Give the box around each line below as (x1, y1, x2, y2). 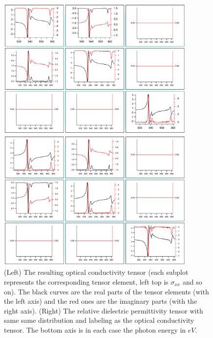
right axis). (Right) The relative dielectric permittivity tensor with (4, 305, 203, 315)
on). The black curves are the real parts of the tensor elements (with (4, 286, 209, 296)
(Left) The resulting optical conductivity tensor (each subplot (4, 267, 189, 277)
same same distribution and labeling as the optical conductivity (4, 315, 194, 325)
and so (182, 276, 202, 287)
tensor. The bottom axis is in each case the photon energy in (4, 324, 186, 335)
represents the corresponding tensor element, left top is (4, 276, 169, 287)
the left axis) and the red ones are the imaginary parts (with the (4, 296, 197, 306)
